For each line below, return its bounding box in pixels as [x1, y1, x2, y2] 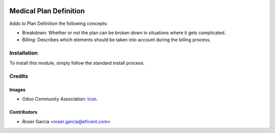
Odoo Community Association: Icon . [22, 96, 98, 102]
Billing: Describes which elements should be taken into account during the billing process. [22, 37, 211, 43]
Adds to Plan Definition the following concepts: [9, 20, 108, 26]
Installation [9, 49, 38, 57]
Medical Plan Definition [9, 7, 85, 15]
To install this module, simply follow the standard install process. [9, 60, 145, 66]
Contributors [9, 109, 38, 115]
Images [9, 87, 25, 93]
